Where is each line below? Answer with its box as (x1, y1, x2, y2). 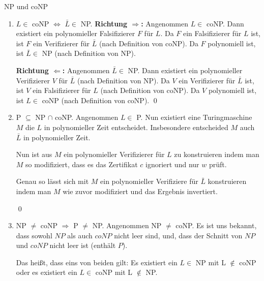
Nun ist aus (16, 149, 52, 160)
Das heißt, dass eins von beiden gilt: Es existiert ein (16, 257, 178, 267)
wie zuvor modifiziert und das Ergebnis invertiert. (63, 185, 218, 196)
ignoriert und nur (145, 159, 199, 169)
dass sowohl (16, 230, 52, 240)
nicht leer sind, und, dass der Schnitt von (114, 230, 243, 240)
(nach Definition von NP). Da (77, 75, 170, 85)
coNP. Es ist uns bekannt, (175, 220, 257, 231)
